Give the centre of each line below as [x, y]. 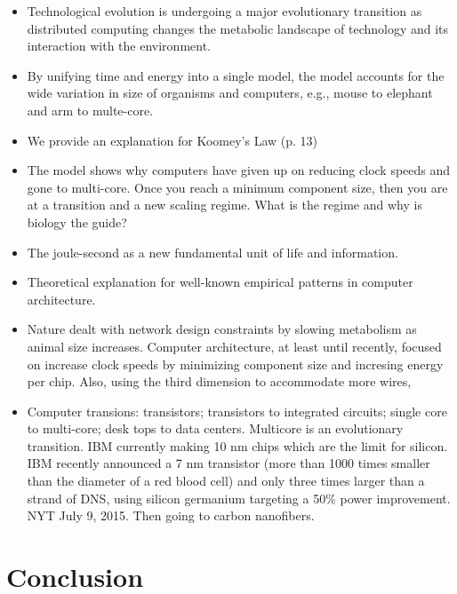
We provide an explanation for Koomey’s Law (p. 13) [172, 140]
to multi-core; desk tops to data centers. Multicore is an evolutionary [215, 428]
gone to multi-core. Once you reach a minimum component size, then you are [237, 187]
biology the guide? [77, 222]
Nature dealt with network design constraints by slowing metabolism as [222, 329]
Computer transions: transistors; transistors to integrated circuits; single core [237, 411]
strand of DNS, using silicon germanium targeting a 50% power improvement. [239, 498]
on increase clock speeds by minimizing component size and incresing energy [235, 364]
